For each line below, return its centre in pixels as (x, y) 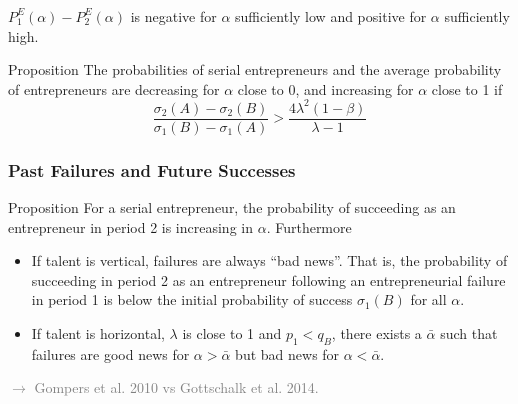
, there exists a (376, 333)
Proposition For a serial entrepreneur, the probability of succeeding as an (232, 207)
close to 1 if (467, 88)
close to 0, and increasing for (325, 88)
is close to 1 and (232, 333)
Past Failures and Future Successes (152, 169)
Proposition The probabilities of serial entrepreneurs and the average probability (255, 69)
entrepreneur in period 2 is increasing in (130, 226)
